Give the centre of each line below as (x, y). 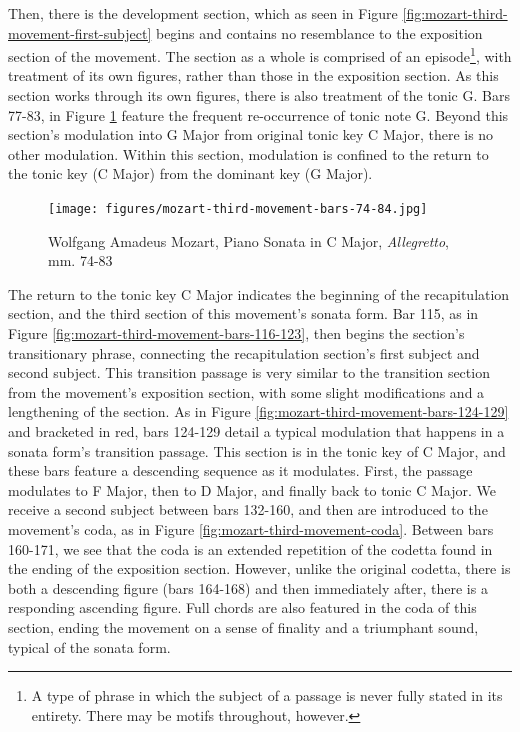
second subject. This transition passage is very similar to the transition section (249, 372)
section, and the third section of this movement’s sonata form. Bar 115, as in (243, 313)
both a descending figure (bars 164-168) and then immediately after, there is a (248, 587)
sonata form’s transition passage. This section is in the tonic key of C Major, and (257, 450)
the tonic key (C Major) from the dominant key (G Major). (190, 173)
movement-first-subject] (80, 32)
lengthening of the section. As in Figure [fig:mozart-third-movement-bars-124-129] (258, 411)
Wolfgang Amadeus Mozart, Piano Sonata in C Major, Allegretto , (249, 240)
